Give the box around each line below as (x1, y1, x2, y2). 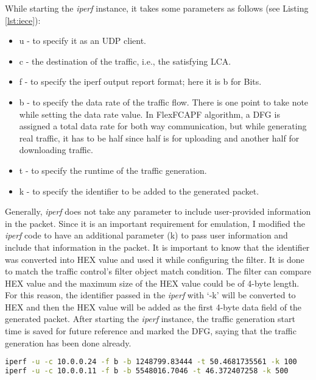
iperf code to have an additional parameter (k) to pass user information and (5, 229, 288, 242)
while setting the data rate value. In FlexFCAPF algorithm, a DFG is (19, 107, 280, 120)
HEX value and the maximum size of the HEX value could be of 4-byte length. (5, 276, 300, 289)
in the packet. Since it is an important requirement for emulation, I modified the (5, 217, 305, 229)
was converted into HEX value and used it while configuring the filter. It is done (5, 253, 304, 265)
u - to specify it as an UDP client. (19, 34, 146, 47)
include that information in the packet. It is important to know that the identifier (5, 240, 310, 253)
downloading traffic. (19, 143, 93, 156)
